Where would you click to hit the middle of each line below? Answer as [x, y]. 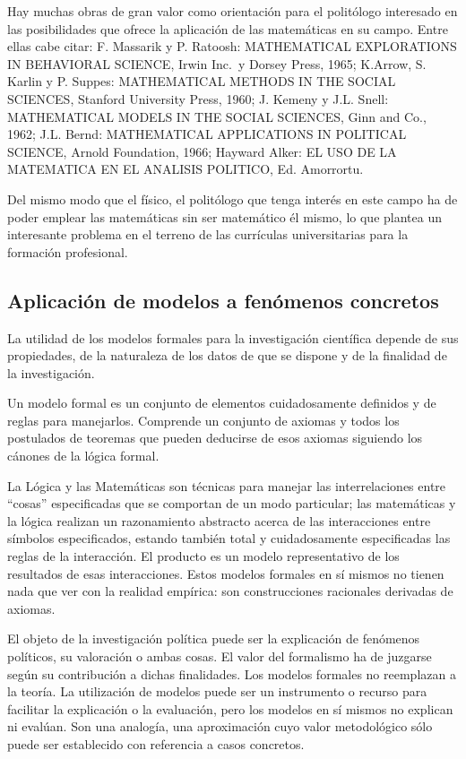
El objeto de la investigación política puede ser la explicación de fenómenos [214, 638]
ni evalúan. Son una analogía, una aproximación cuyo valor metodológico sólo [220, 726]
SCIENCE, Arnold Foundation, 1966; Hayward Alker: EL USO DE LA [202, 151]
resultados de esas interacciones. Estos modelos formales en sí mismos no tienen [226, 573]
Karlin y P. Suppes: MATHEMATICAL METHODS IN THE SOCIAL [202, 81]
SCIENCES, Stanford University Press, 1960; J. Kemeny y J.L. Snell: [198, 98]
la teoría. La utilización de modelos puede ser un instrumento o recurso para [217, 691]
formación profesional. [68, 251]
